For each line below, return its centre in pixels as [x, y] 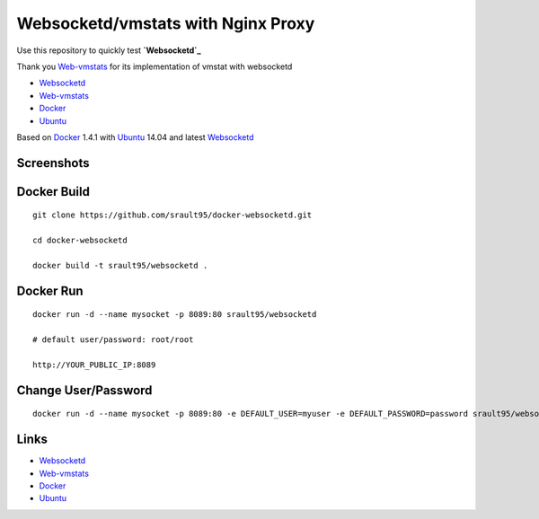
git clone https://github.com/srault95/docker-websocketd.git [172, 215]
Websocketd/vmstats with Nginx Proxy [166, 23]
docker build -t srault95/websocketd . [120, 265]
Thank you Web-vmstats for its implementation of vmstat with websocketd [155, 66]
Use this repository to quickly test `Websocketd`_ [109, 50]
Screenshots [53, 163]
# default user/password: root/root [113, 340]
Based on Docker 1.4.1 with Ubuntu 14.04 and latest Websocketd [136, 137]
